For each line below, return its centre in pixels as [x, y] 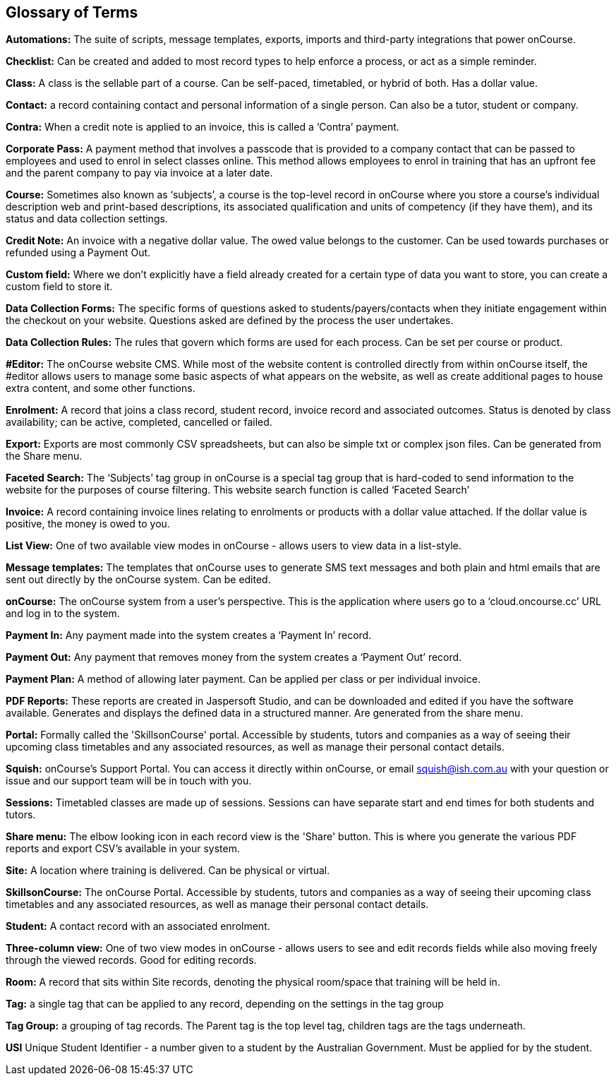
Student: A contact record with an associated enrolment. [138, 926]
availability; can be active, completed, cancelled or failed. [139, 422]
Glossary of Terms [72, 12]
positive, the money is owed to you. [88, 524]
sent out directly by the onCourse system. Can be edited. [138, 580]
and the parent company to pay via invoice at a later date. [139, 173]
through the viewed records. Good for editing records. [131, 960]
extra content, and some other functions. [101, 388]
